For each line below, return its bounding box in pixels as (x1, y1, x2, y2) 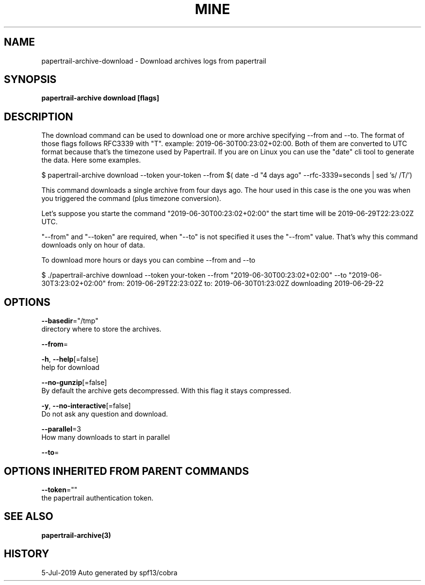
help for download (41, 363, 99, 372)
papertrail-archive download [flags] (41, 94, 159, 102)
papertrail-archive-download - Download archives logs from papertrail (41, 56, 266, 65)
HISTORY (4, 548, 49, 560)
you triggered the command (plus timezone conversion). (41, 194, 221, 203)
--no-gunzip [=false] (41, 378, 107, 387)
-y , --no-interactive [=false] (41, 401, 131, 410)
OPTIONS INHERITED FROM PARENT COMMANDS (4, 465, 249, 477)
